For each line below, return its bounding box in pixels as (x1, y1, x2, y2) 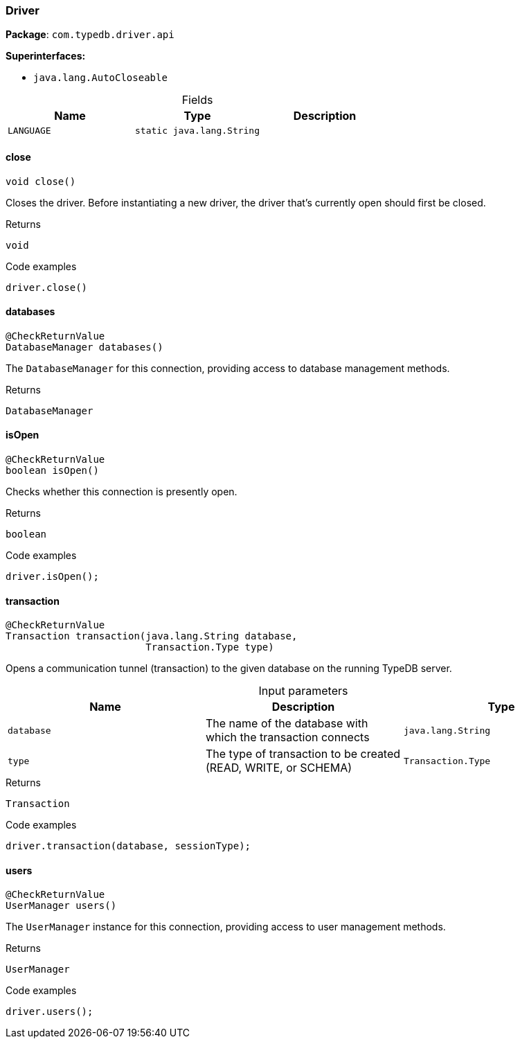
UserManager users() (6, 900, 117, 912)
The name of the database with (205, 716, 368, 731)
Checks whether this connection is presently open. (6, 486, 237, 498)
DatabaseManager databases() (6, 341, 163, 353)
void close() (6, 175, 76, 187)
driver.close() (6, 281, 88, 293)
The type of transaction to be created (205, 747, 401, 761)
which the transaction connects (205, 730, 370, 745)
